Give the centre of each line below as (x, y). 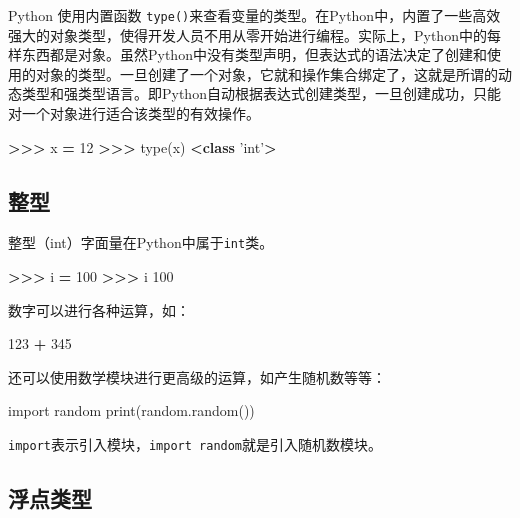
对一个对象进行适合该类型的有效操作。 (134, 113)
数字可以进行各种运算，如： (99, 309)
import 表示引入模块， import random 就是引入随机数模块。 (195, 444)
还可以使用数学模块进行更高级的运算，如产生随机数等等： (197, 376)
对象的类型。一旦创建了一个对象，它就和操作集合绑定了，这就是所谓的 (266, 73)
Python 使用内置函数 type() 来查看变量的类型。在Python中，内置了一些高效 (254, 15)
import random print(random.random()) (131, 410)
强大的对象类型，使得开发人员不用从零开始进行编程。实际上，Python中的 (247, 34)
